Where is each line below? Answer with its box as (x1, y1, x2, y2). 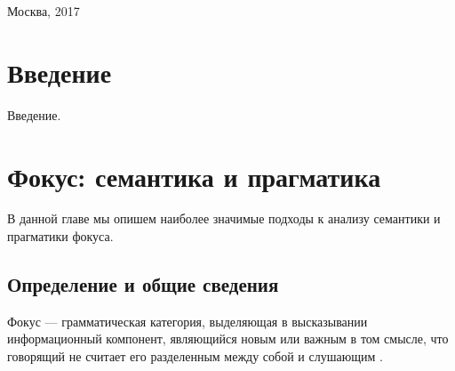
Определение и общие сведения (7, 270, 279, 298)
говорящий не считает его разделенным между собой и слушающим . (7, 347, 383, 366)
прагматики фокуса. (7, 227, 114, 246)
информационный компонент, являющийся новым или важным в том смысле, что (7, 329, 449, 348)
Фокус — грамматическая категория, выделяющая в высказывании (7, 311, 368, 330)
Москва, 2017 (7, 2, 80, 20)
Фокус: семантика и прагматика (7, 157, 381, 194)
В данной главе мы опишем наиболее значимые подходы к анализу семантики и (7, 209, 441, 228)
